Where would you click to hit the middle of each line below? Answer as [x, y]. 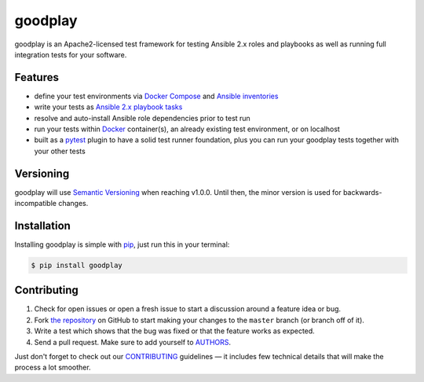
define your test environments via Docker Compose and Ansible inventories [156, 96]
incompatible [35, 204]
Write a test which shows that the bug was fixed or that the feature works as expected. [175, 331]
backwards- [362, 192]
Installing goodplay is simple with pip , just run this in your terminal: [122, 244]
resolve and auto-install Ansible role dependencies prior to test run [142, 118]
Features [37, 77]
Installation [42, 225]
